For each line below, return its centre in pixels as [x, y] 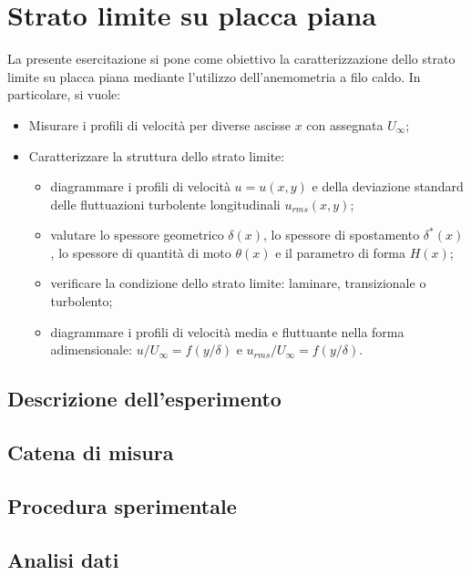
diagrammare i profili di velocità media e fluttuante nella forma [227, 331]
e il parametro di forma [341, 252]
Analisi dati [63, 559]
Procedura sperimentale [122, 505]
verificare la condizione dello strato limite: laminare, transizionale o [238, 283]
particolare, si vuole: [64, 94]
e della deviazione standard [388, 186]
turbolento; [82, 301]
